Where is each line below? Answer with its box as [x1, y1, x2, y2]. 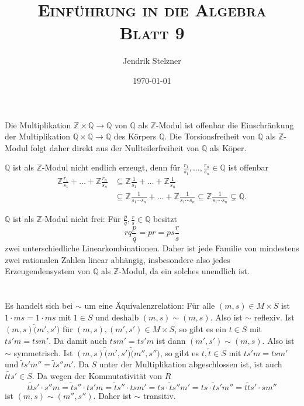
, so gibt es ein [174, 323, 226, 335]
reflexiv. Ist [254, 311, 295, 323]
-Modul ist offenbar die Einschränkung [156, 118, 294, 131]
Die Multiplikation [5, 118, 71, 131]
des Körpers [113, 130, 157, 142]
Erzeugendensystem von [5, 265, 91, 277]
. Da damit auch [49, 334, 107, 346]
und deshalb [95, 311, 139, 323]
